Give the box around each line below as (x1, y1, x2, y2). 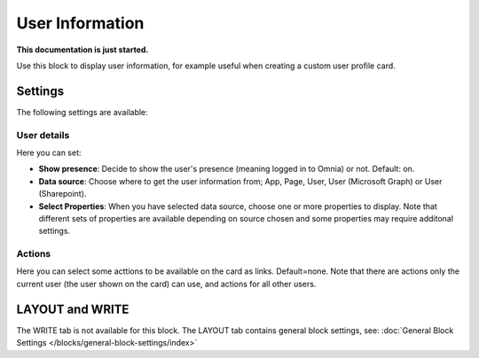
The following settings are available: (16, 106, 148, 117)
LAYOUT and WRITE (16, 301, 130, 316)
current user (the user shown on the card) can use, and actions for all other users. (16, 278, 317, 289)
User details (16, 128, 70, 141)
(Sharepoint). (38, 189, 87, 199)
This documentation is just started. (16, 44, 149, 55)
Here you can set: (16, 147, 82, 158)
